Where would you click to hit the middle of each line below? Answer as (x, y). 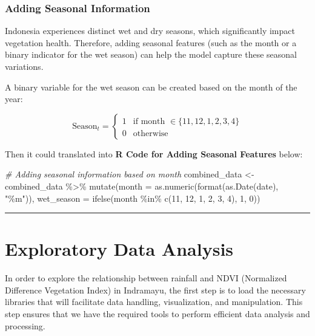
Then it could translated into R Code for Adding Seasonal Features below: (154, 153)
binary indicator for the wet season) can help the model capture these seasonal (151, 54)
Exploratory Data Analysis (119, 249)
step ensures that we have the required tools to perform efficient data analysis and (157, 314)
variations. (24, 66)
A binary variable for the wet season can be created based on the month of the (151, 87)
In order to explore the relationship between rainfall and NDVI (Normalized (146, 278)
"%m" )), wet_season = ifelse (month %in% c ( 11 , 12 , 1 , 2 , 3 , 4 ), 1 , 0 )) (133, 198)
